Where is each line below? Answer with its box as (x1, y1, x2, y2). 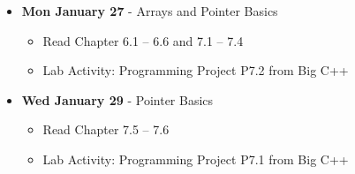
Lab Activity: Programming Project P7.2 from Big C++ (42, 61, 349, 79)
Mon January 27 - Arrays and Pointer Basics (21, 2, 278, 19)
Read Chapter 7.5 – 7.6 (42, 120, 170, 139)
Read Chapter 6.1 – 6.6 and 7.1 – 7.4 (42, 31, 244, 49)
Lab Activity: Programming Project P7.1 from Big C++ (42, 149, 349, 168)
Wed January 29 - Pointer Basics (21, 90, 214, 109)
